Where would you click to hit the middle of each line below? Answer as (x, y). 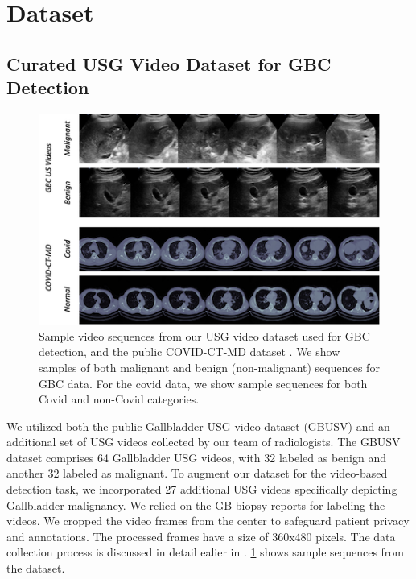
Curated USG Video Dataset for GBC (169, 63)
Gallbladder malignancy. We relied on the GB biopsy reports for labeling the (196, 505)
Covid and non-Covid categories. (119, 399)
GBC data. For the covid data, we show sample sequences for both (203, 383)
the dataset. (36, 568)
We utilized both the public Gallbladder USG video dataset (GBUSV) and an (198, 426)
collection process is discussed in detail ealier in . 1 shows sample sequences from (205, 552)
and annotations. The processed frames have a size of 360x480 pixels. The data (201, 536)
